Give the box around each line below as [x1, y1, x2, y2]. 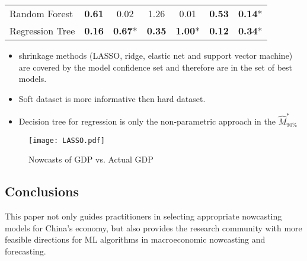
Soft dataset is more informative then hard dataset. [18, 92, 206, 104]
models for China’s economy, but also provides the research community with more [5, 221, 302, 234]
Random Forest [9, 7, 73, 20]
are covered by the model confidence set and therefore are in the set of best [18, 61, 292, 73]
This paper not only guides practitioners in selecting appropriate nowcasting [5, 210, 282, 222]
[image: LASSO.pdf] [28, 136, 105, 145]
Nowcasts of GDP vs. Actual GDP [28, 153, 153, 165]
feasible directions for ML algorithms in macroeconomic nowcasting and [5, 233, 266, 246]
